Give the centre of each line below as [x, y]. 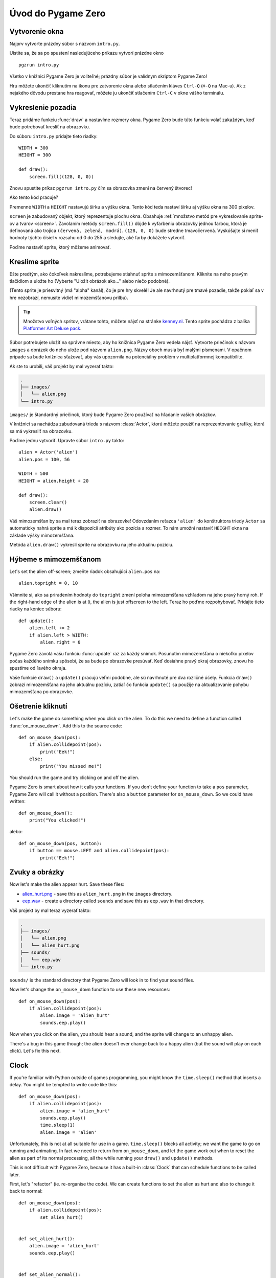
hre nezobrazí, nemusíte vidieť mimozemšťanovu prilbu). [69, 298]
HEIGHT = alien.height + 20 [54, 481]
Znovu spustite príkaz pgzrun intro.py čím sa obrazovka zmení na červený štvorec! [101, 188]
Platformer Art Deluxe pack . [52, 328]
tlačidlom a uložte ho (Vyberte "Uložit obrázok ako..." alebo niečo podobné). [90, 281]
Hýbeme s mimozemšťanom [55, 559]
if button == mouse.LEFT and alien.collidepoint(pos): [99, 851]
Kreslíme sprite [34, 261]
